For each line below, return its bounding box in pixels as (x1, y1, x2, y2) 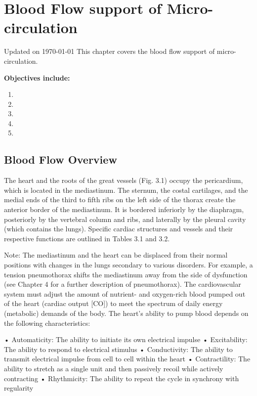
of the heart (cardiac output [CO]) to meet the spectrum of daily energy (4, 298, 223, 308)
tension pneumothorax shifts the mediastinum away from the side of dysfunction (4, 269, 248, 279)
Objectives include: (4, 72, 70, 83)
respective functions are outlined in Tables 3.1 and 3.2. (4, 233, 170, 243)
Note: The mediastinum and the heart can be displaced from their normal (4, 250, 228, 260)
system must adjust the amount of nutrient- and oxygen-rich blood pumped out (4, 288, 246, 299)
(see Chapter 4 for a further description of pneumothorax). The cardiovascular (4, 279, 241, 289)
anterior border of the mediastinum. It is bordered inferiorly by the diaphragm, (4, 204, 244, 215)
